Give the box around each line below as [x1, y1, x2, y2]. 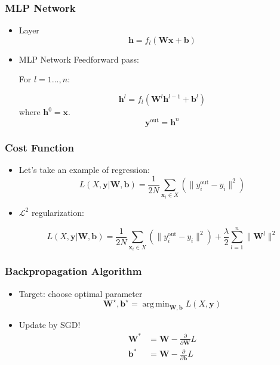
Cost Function [5, 140, 74, 154]
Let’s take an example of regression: [19, 163, 150, 175]
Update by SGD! [19, 318, 81, 331]
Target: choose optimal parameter [19, 287, 143, 299]
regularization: [31, 206, 84, 218]
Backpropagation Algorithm [5, 264, 142, 279]
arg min [142, 299, 170, 308]
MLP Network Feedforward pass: [19, 52, 139, 65]
